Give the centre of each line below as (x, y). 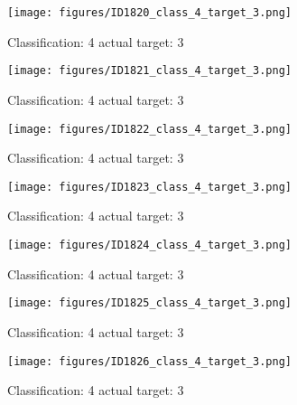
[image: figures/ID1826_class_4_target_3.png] (149, 361)
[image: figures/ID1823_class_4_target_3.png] (149, 187)
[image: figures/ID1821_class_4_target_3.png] (149, 71)
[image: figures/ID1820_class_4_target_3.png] (149, 13)
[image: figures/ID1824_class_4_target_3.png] (149, 245)
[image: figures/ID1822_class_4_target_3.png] (149, 129)
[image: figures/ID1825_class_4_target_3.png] (149, 303)
